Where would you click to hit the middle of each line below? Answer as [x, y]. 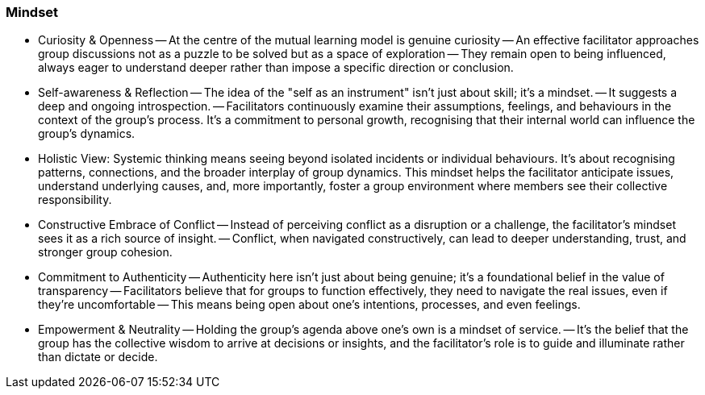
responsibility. [75, 200]
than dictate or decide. [98, 357]
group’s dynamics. [87, 134]
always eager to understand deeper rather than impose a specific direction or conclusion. [276, 68]
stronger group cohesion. [105, 252]
